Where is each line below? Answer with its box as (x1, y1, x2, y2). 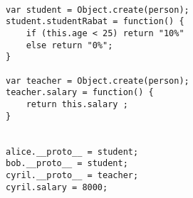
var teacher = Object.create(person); (6, 75, 189, 86)
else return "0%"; (26, 40, 113, 50)
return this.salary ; (26, 99, 128, 109)
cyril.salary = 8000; (6, 182, 108, 192)
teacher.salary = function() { (6, 87, 154, 98)
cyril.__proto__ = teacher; (6, 170, 139, 180)
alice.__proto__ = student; (6, 146, 139, 157)
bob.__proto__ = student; (6, 158, 128, 169)
